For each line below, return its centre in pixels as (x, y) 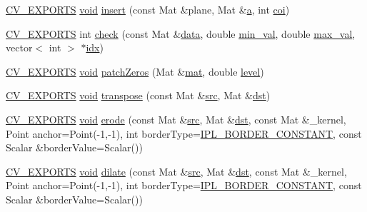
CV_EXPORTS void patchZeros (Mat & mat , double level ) (135, 71)
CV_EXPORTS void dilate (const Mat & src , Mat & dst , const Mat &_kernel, (176, 171)
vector (19, 47)
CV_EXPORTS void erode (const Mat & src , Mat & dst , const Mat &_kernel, (176, 119)
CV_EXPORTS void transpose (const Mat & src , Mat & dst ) (138, 95)
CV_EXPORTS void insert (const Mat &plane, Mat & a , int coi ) (148, 9)
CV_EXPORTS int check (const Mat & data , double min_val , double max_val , (181, 33)
